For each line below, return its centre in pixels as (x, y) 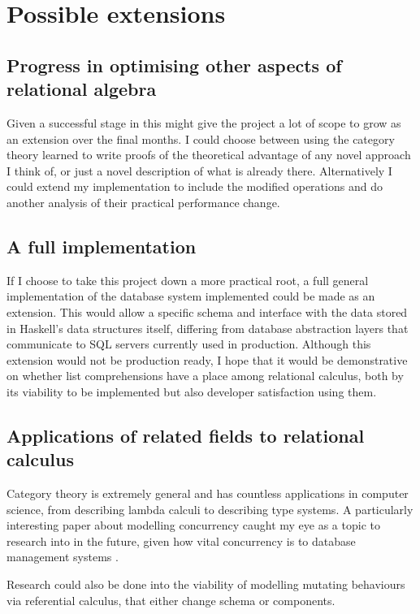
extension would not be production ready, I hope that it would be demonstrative (207, 359)
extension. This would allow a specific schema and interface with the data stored (207, 311)
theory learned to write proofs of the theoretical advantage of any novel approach (209, 155)
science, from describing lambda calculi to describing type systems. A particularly (210, 509)
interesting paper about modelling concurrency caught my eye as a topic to (193, 525)
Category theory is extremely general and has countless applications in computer (208, 493)
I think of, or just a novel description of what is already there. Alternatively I (199, 170)
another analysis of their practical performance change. (143, 202)
